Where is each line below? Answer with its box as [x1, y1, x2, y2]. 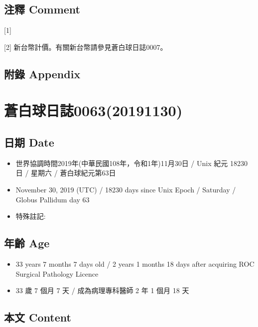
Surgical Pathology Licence [15, 268, 99, 279]
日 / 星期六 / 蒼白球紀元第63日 [15, 167, 116, 178]
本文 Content [4, 310, 71, 325]
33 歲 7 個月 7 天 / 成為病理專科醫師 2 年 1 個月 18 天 [15, 285, 189, 296]
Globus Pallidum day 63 [15, 194, 90, 204]
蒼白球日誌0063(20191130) [4, 100, 183, 121]
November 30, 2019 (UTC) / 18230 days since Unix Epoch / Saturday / [15, 184, 236, 194]
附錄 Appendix [4, 66, 81, 81]
